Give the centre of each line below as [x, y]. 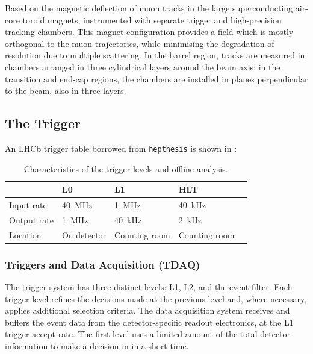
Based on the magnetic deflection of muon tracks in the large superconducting [149, 8]
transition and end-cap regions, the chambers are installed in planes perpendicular [156, 79]
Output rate [31, 219]
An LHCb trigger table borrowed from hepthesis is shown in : [121, 148]
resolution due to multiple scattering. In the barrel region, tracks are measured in [155, 55]
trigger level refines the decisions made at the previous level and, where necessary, [156, 298]
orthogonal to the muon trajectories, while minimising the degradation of [140, 43]
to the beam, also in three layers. [66, 91]
